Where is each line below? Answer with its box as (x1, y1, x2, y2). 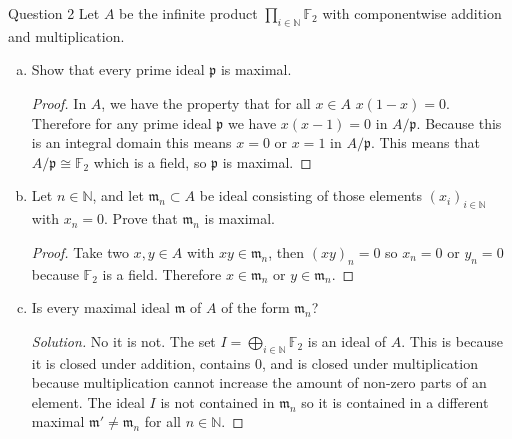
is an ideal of (307, 330, 387, 351)
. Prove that (104, 208, 178, 229)
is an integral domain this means (31, 132, 232, 153)
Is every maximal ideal (31, 297, 170, 318)
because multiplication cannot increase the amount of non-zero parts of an (31, 372, 487, 393)
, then (268, 241, 305, 262)
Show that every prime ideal (31, 59, 205, 80)
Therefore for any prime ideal (31, 112, 212, 133)
